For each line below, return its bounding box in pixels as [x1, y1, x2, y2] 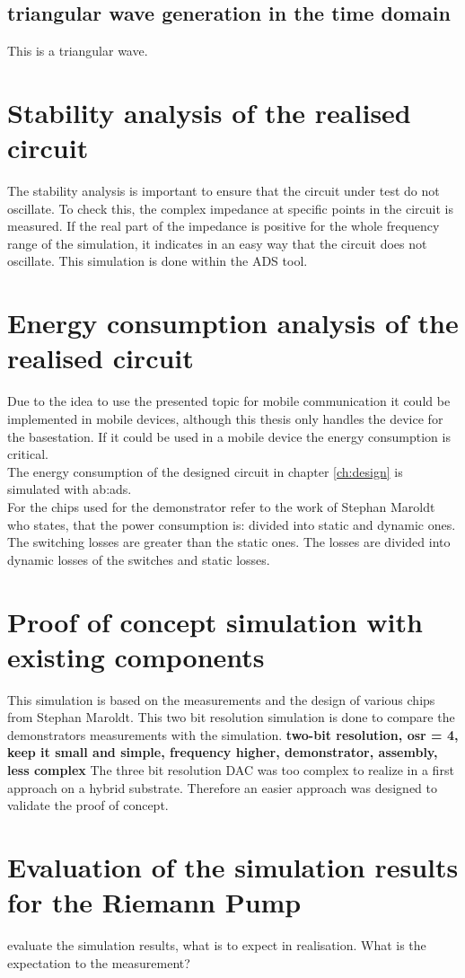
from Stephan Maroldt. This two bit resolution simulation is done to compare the [7, 708, 455, 727]
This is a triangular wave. [7, 41, 148, 60]
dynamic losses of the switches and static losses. [7, 550, 270, 568]
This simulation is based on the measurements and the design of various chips [7, 690, 435, 709]
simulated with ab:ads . [7, 480, 132, 498]
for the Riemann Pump [7, 884, 302, 921]
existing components [7, 638, 265, 674]
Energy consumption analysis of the [7, 304, 459, 341]
